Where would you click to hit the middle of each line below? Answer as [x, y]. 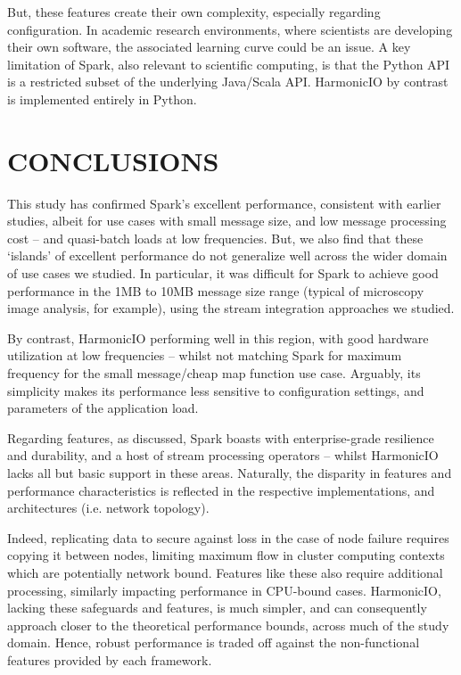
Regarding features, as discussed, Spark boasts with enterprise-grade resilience [221, 437]
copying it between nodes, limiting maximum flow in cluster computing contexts [226, 555]
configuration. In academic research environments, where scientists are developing [230, 29]
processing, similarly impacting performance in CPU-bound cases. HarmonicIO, [224, 590]
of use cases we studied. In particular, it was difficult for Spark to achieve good [223, 273]
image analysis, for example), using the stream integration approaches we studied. [231, 308]
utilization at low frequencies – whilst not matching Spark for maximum [205, 355]
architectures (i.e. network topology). [108, 508]
